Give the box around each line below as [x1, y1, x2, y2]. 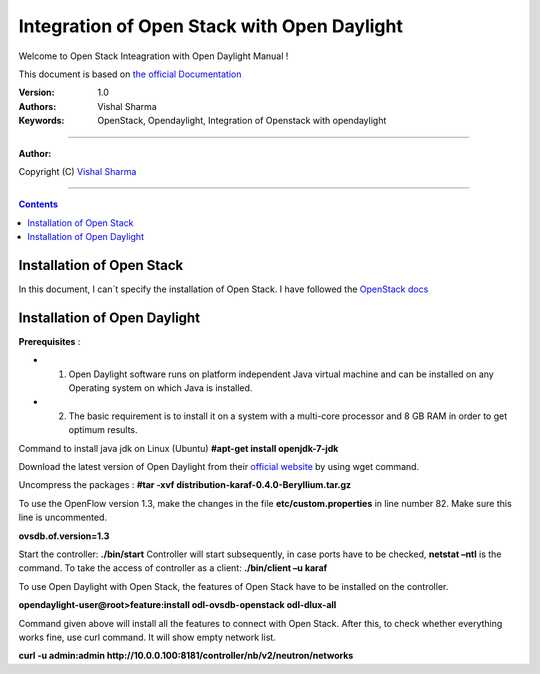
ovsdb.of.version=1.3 [18, 530, 110, 542]
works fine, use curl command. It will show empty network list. [18, 631, 277, 643]
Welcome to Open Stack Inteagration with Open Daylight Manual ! [18, 50, 289, 62]
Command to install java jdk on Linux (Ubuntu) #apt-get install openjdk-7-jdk [18, 442, 339, 454]
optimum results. [68, 424, 139, 436]
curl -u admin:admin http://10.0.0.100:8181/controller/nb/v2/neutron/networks [18, 650, 354, 662]
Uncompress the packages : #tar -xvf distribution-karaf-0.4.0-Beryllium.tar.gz [18, 479, 352, 491]
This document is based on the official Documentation [18, 68, 242, 80]
